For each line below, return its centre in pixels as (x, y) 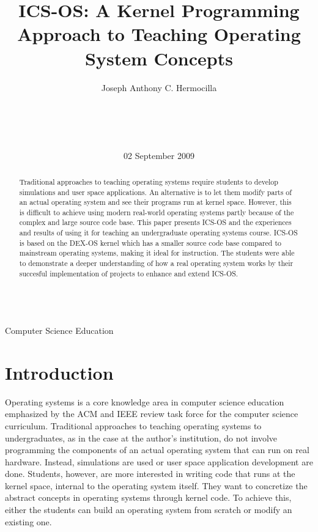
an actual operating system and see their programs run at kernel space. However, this (155, 202)
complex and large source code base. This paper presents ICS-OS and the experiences (155, 222)
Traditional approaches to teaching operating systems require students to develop (149, 181)
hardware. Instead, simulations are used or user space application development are (159, 461)
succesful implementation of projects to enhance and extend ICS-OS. (129, 273)
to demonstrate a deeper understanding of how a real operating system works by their (156, 263)
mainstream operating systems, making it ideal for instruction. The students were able (157, 253)
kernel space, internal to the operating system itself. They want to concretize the (156, 485)
